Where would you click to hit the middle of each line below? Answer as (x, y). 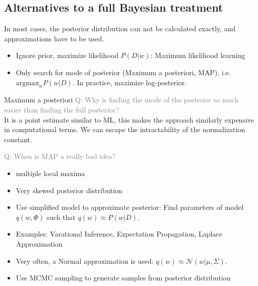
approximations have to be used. (54, 38)
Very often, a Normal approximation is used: (85, 261)
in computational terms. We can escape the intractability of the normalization (125, 129)
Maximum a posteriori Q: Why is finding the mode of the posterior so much (121, 100)
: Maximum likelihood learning (198, 55)
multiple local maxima (50, 173)
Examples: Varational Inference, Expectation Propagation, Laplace (119, 234)
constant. (18, 139)
